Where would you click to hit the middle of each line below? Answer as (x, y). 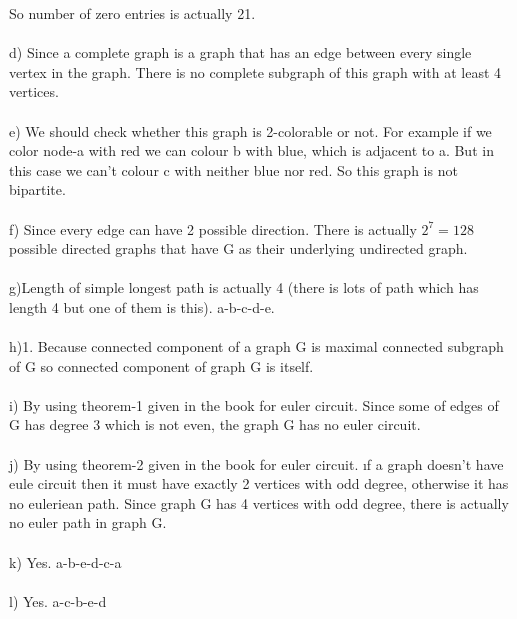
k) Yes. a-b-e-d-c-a (65, 561)
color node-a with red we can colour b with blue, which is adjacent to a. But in (251, 150)
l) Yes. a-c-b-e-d (58, 600)
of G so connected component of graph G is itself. (161, 365)
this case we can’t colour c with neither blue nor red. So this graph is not (233, 169)
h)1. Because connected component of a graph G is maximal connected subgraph (256, 346)
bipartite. (37, 189)
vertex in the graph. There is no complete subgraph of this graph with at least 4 (255, 71)
